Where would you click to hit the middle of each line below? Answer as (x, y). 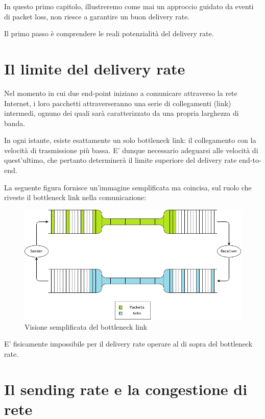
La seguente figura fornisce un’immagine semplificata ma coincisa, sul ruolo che (128, 187)
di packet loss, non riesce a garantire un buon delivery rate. (97, 16)
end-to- (250, 160)
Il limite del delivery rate (95, 68)
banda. (15, 123)
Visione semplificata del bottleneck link (86, 326)
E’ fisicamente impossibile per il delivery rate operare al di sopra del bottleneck (128, 344)
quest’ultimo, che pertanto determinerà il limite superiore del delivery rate (121, 160)
